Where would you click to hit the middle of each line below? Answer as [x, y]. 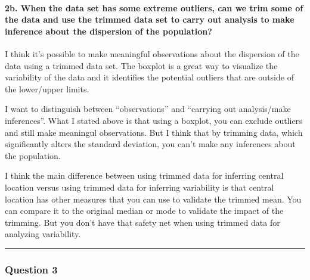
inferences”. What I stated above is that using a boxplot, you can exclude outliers [154, 120]
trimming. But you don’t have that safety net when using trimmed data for [142, 222]
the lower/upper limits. [47, 88]
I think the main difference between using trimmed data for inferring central [144, 175]
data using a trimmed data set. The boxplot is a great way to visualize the [141, 65]
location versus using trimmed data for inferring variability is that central [139, 187]
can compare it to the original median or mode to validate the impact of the [144, 211]
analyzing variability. [43, 234]
